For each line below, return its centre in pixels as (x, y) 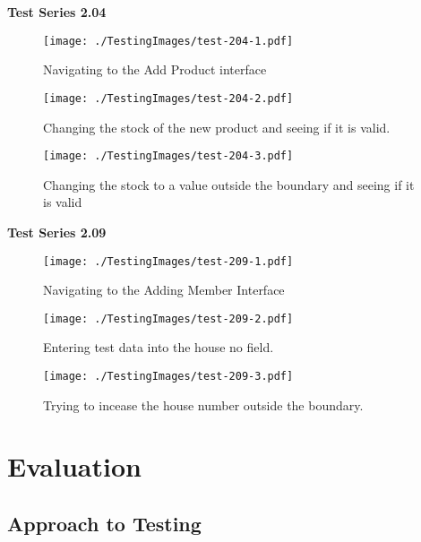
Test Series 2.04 (57, 12)
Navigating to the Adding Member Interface (164, 290)
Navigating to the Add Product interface (155, 69)
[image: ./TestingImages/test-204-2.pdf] (168, 98)
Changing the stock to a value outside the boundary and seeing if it (229, 184)
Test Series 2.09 (57, 232)
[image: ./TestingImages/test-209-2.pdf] (168, 318)
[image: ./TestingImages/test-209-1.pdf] (168, 261)
